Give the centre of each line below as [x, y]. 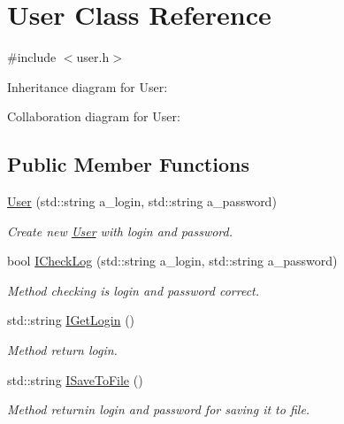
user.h [93, 57]
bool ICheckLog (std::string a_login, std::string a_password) [172, 261]
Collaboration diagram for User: [94, 116]
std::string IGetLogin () [71, 320]
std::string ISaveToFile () [75, 379]
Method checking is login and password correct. [134, 290]
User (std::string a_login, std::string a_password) [142, 201]
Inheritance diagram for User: [88, 86]
